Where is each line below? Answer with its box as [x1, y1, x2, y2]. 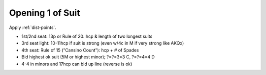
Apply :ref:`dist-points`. [9, 25, 57, 30]
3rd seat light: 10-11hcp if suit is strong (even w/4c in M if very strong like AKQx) [21, 40, 184, 46]
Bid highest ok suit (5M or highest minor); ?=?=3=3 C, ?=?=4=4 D [21, 54, 155, 60]
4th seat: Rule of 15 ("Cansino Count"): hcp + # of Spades [21, 47, 139, 53]
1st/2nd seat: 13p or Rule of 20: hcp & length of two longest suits [21, 33, 153, 39]
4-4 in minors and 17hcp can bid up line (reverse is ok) [21, 61, 133, 67]
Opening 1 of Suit [9, 7, 80, 18]
